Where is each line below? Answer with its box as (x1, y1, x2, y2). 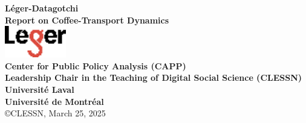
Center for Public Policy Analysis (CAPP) (5, 59, 186, 72)
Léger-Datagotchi (5, 2, 79, 14)
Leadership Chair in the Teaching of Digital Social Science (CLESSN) (5, 71, 302, 84)
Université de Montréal (5, 95, 104, 107)
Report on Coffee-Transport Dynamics (5, 13, 169, 26)
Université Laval (5, 83, 74, 95)
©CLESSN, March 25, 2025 (5, 107, 106, 119)
